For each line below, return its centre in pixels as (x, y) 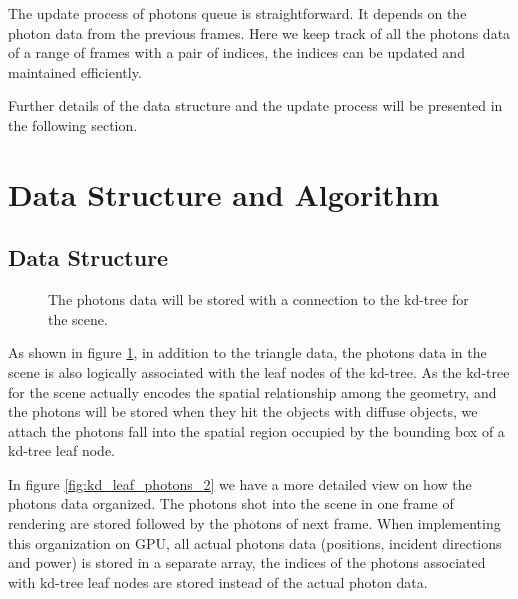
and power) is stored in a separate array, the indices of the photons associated (247, 562)
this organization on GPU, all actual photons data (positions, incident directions (255, 542)
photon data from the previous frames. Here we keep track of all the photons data (259, 32)
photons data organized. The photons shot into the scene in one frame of (231, 503)
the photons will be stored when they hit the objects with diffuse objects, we (243, 411)
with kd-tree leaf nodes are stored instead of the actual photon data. (218, 581)
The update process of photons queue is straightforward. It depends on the (237, 13)
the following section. (73, 124)
